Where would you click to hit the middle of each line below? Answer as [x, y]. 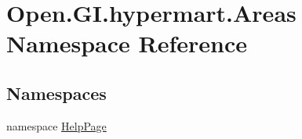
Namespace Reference [127, 43]
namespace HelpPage [56, 125]
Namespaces [56, 93]
